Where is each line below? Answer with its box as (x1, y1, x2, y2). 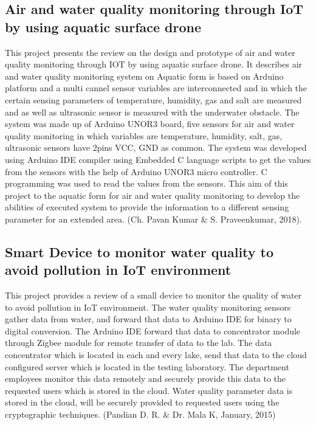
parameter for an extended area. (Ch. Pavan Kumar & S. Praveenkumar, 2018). (5, 212, 302, 225)
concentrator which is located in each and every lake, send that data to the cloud (5, 348, 307, 361)
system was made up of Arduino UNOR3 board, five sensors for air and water (5, 117, 295, 130)
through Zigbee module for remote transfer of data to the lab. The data (5, 336, 272, 349)
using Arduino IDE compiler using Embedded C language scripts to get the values (5, 153, 311, 165)
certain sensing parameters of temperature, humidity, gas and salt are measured (5, 93, 302, 106)
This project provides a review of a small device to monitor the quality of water (5, 289, 302, 302)
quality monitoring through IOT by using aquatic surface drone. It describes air (5, 58, 303, 71)
